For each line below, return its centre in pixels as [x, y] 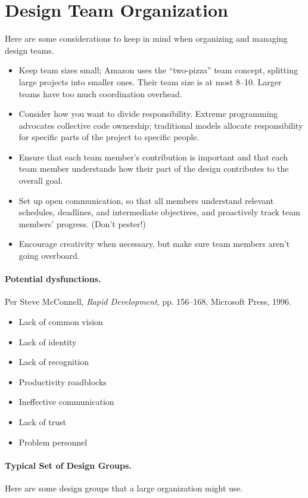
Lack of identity [48, 341]
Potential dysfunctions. [53, 279]
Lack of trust [43, 421]
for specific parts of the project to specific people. [109, 137]
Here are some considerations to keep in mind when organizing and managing [146, 38]
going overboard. [49, 256]
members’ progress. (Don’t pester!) [82, 223]
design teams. [29, 50]
